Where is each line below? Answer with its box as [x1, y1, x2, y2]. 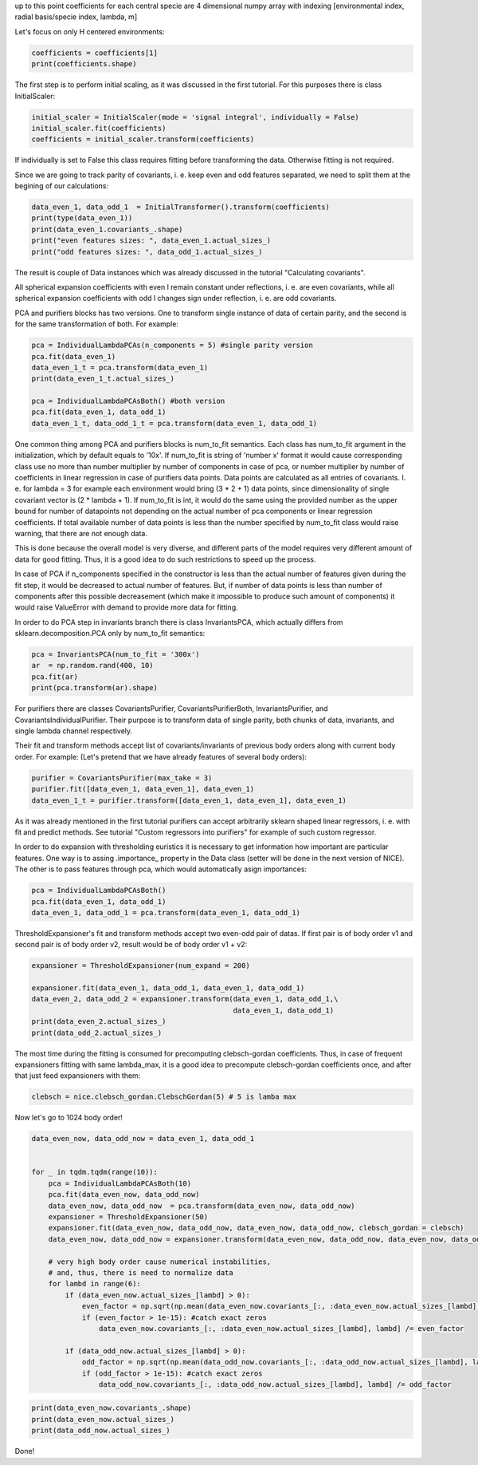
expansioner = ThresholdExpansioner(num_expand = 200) [31, 962, 250, 970]
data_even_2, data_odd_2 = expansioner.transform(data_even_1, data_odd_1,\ [31, 994, 339, 1004]
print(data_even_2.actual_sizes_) [31, 1017, 167, 1026]
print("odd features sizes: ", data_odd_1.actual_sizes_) [31, 247, 263, 256]
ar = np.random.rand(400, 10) [31, 661, 155, 670]
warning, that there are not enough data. [14, 528, 147, 538]
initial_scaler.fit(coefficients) [31, 124, 167, 132]
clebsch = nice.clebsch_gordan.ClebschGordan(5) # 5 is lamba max [31, 1092, 296, 1101]
